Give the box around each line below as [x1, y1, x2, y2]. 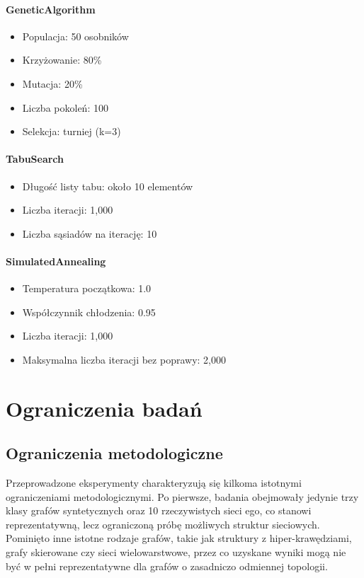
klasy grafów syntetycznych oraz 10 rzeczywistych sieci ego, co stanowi [6, 503, 312, 518]
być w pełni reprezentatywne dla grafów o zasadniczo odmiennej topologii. [6, 558, 328, 573]
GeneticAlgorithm [6, 1, 96, 16]
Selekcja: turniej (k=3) [22, 124, 121, 139]
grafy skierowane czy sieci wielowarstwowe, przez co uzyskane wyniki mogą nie [6, 545, 346, 560]
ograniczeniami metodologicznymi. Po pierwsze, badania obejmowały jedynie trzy [6, 489, 359, 504]
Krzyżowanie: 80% [22, 52, 102, 67]
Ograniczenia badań [6, 393, 203, 422]
